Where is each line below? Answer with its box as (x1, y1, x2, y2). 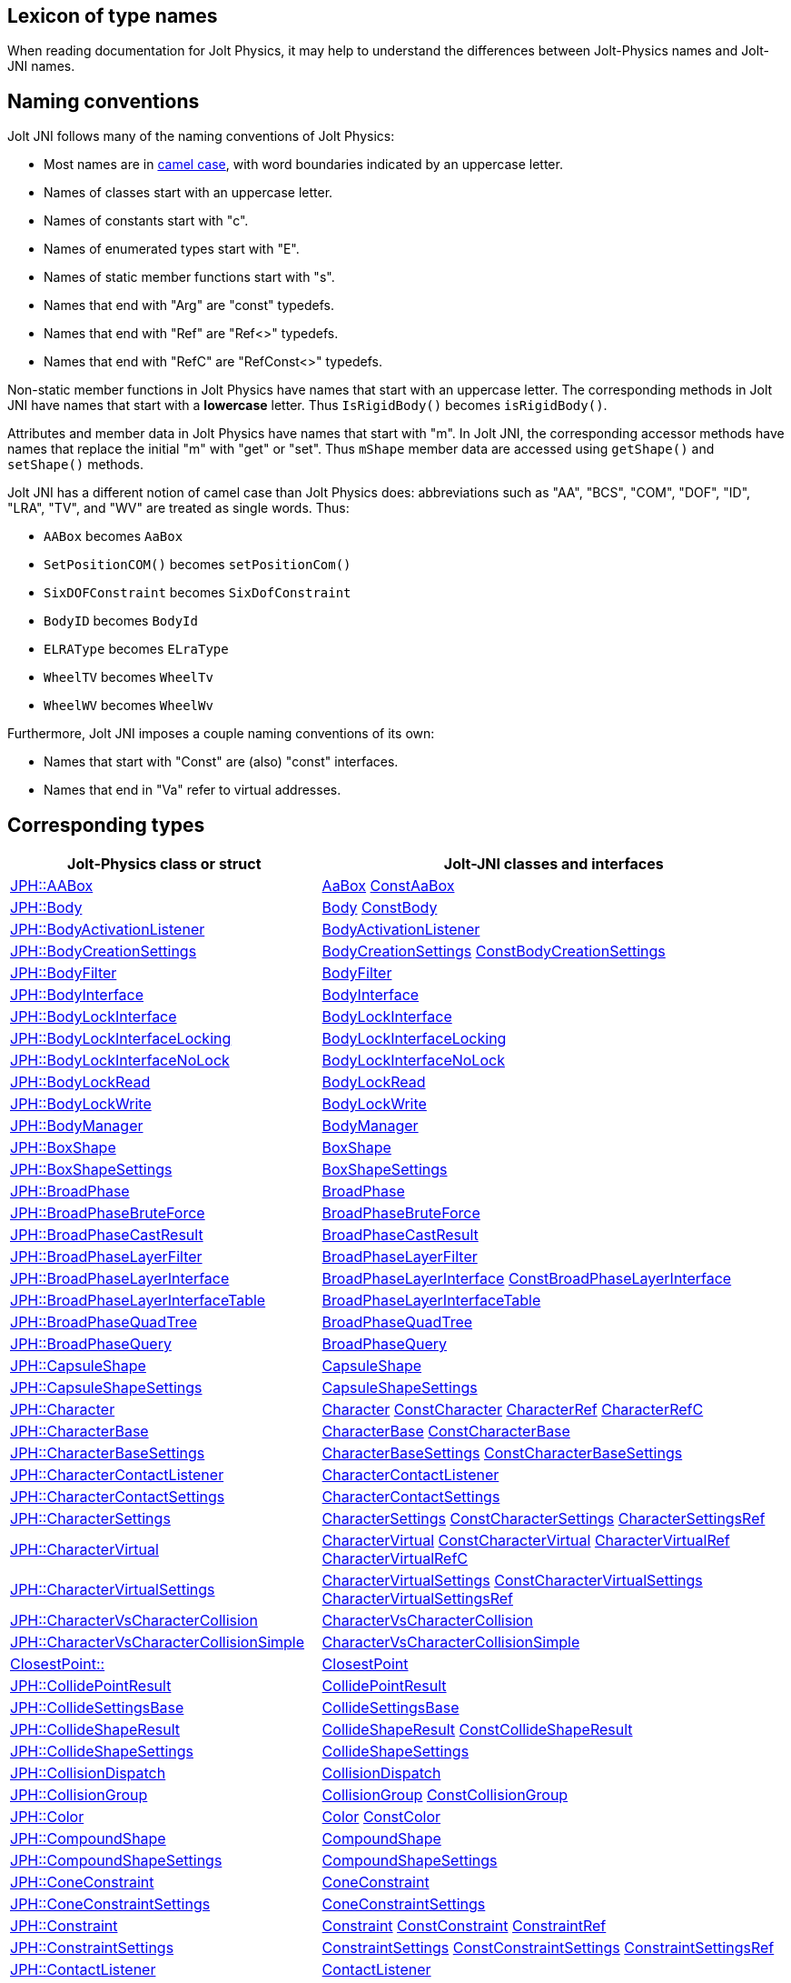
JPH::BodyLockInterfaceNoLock (10, 1051, 230, 1070)
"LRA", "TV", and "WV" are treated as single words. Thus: (7, 500, 350, 516)
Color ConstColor (321, 1808, 441, 1827)
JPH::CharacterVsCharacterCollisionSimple (10, 1633, 305, 1652)
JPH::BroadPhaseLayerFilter (10, 1247, 203, 1267)
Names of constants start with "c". (44, 213, 249, 229)
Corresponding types (7, 813, 205, 836)
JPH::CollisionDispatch (10, 1764, 166, 1783)
